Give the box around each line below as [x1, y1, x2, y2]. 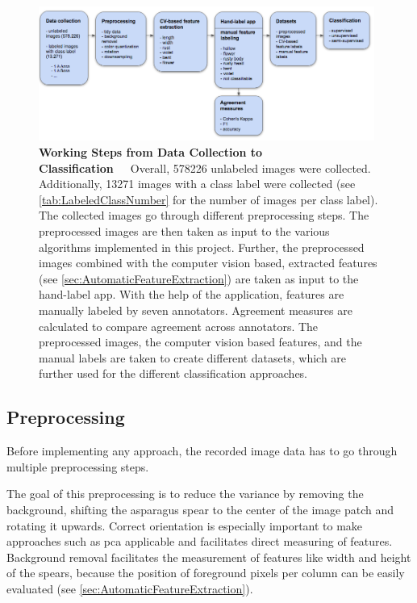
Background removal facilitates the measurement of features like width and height [6, 548, 411, 565]
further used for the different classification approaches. [39, 365, 308, 382]
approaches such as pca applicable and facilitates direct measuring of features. [6, 533, 393, 550]
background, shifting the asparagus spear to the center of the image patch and [6, 500, 394, 517]
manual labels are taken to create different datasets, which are [39, 349, 347, 366]
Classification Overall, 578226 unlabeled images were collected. [39, 159, 371, 176]
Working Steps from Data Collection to [39, 144, 263, 161]
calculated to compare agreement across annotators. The [39, 317, 319, 334]
